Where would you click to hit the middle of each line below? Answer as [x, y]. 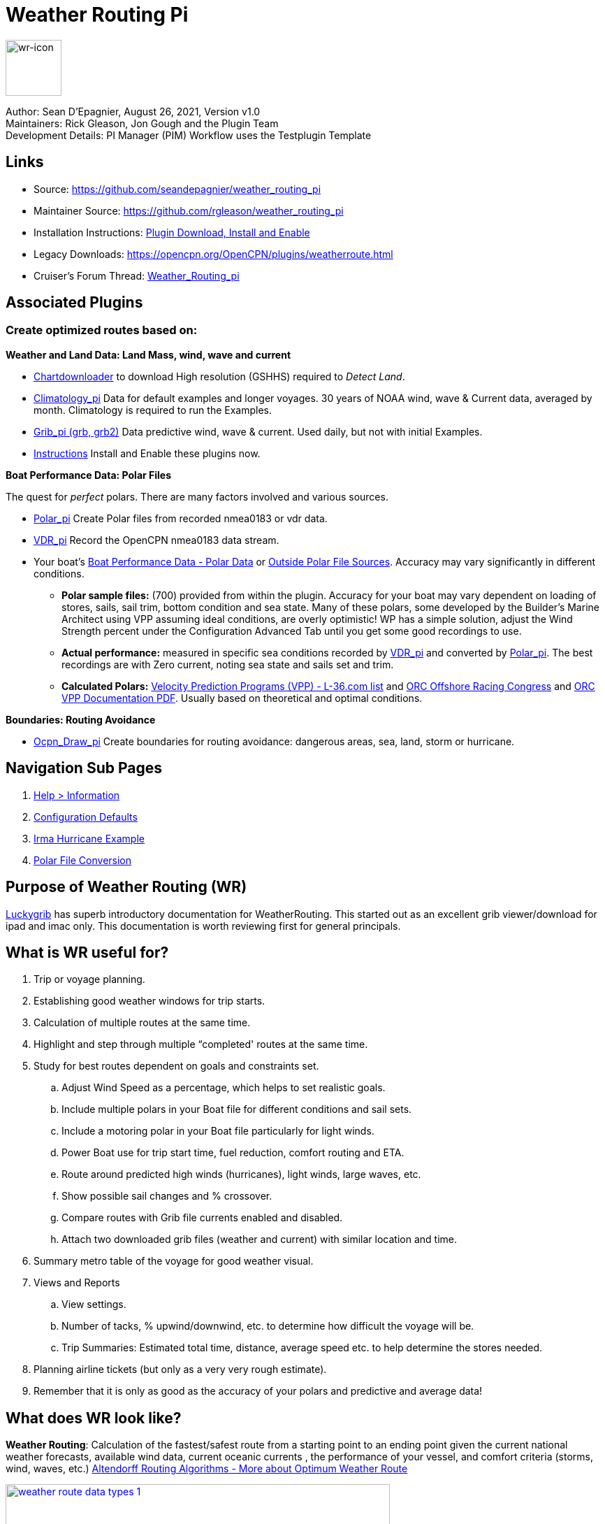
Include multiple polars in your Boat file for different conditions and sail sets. [237, 1109]
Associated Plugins [74, 303]
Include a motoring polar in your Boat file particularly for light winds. [218, 1131]
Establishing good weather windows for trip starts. [150, 1001]
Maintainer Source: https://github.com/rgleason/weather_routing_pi [189, 210]
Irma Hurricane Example [89, 838]
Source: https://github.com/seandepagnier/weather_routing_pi [177, 189]
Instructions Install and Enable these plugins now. [147, 453]
